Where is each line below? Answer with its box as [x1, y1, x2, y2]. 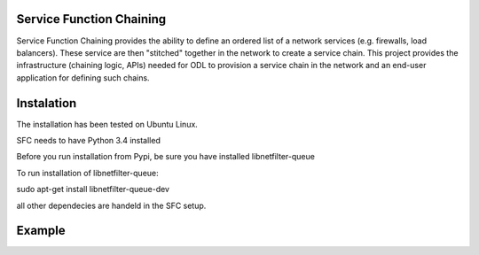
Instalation [16, 96, 77, 111]
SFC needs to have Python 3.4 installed [16, 135, 161, 145]
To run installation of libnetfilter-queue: [16, 167, 159, 178]
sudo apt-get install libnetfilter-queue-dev [16, 184, 170, 195]
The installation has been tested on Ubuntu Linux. [16, 119, 199, 129]
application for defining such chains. [16, 72, 150, 83]
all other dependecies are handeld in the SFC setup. [16, 200, 207, 211]
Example [16, 223, 66, 238]
